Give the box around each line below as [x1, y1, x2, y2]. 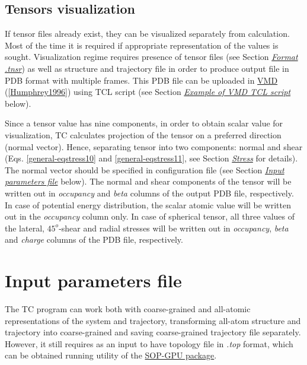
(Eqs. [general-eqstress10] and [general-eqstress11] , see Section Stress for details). [5, 152, 298, 164]
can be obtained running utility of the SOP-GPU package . [5, 349, 217, 361]
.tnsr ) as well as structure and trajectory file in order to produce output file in [5, 62, 289, 74]
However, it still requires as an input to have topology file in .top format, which [5, 337, 293, 350]
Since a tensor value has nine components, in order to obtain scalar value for [5, 117, 283, 129]
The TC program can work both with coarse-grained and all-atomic [5, 303, 251, 315]
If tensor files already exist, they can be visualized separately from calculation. [5, 27, 290, 40]
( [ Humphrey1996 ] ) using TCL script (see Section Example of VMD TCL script [5, 85, 291, 98]
